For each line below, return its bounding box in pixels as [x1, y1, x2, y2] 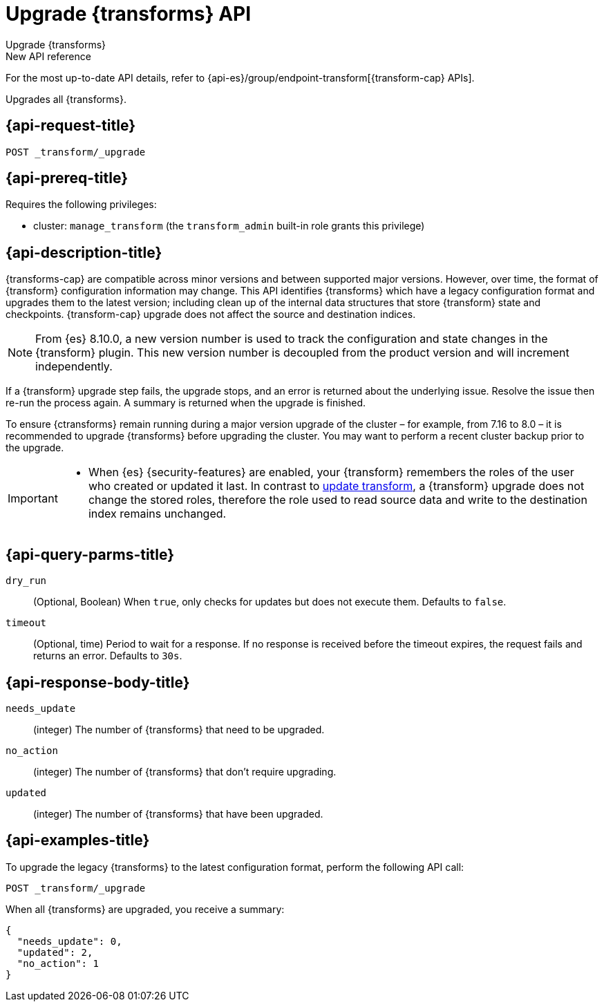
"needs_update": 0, [17, 935, 122, 947]
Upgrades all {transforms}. [6, 93, 126, 105]
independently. [35, 359, 113, 374]
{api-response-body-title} [6, 673, 190, 691]
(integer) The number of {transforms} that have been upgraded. [33, 807, 323, 820]
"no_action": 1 [17, 957, 99, 969]
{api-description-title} [6, 243, 162, 261]
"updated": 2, [17, 946, 93, 958]
